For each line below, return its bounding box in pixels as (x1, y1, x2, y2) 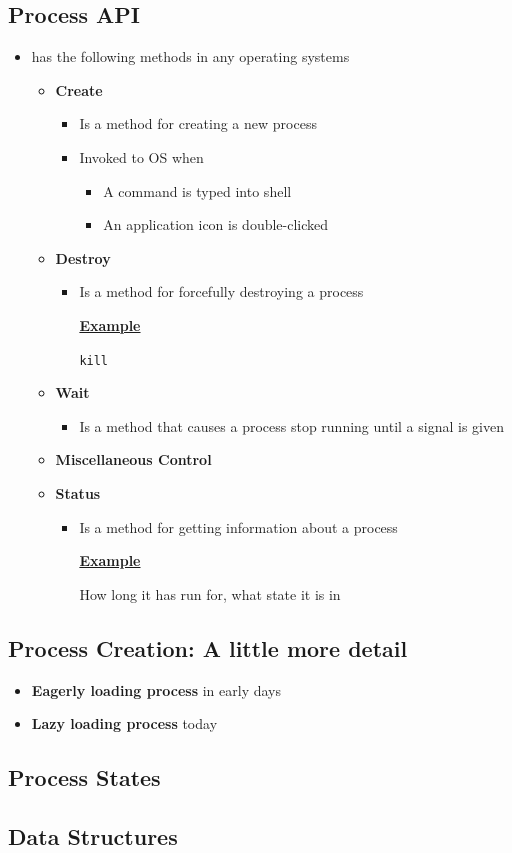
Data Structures (8, 820, 178, 851)
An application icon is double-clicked (103, 214, 329, 235)
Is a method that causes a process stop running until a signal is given (79, 415, 504, 436)
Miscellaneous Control (55, 449, 212, 470)
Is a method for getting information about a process (79, 516, 398, 537)
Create (55, 79, 103, 100)
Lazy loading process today (31, 713, 218, 734)
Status (55, 482, 101, 503)
